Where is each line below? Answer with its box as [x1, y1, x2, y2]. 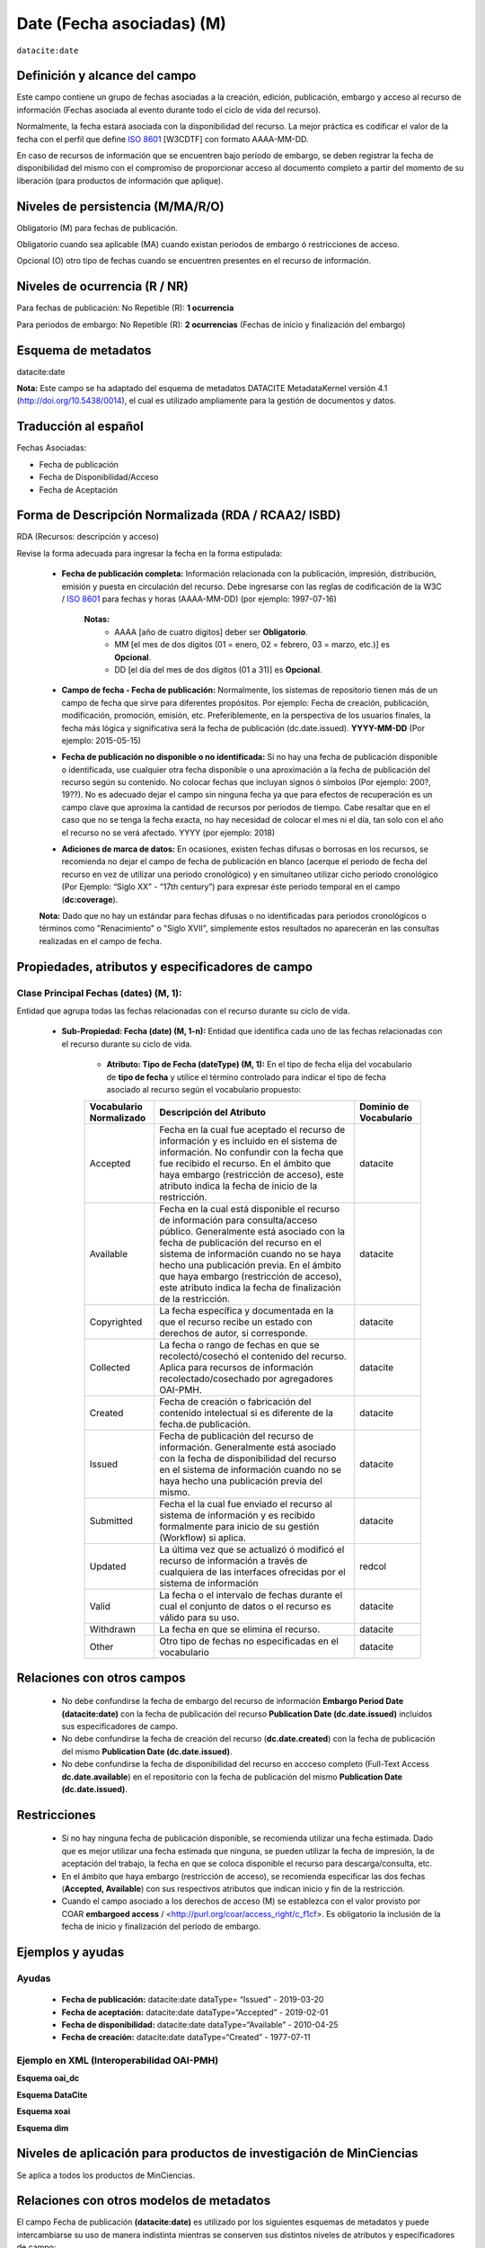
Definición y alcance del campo [16, 68, 197, 84]
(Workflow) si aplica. [158, 1531, 247, 1544]
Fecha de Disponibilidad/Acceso [39, 472, 159, 483]
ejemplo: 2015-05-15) [61, 735, 141, 745]
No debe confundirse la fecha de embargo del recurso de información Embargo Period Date [61, 1696, 404, 1707]
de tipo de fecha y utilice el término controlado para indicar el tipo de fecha [106, 1071, 386, 1083]
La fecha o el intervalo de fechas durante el [158, 1589, 343, 1601]
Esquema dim [16, 2122, 69, 2133]
